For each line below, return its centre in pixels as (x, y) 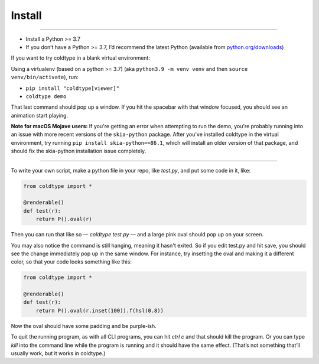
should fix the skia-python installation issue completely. (79, 151)
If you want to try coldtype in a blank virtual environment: (81, 58)
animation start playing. (39, 115)
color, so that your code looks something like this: (71, 262)
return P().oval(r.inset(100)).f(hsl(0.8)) (100, 311)
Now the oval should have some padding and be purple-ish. (84, 326)
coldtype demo (46, 96)
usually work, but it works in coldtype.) (58, 353)
